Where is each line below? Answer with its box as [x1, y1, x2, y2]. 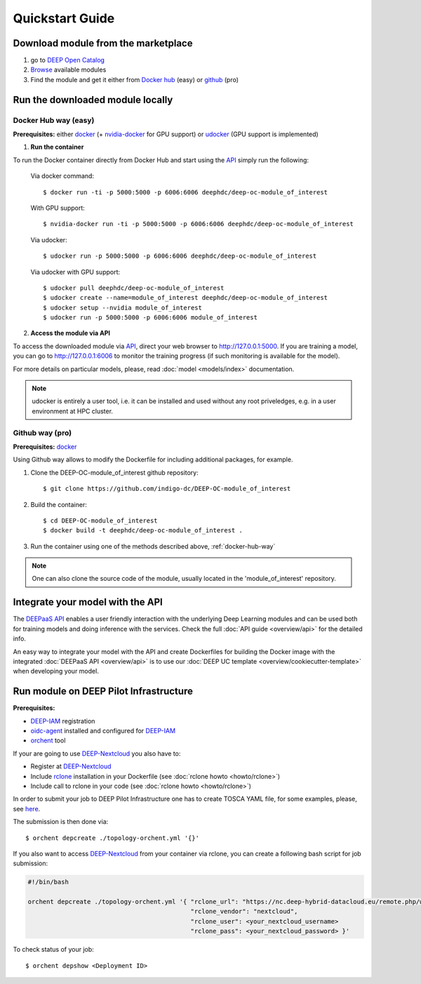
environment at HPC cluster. [32, 407, 114, 415]
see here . [13, 804, 41, 813]
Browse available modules [30, 65, 107, 74]
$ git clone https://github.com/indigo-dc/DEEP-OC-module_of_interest [43, 485, 291, 493]
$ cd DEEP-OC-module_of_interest [43, 516, 158, 525]
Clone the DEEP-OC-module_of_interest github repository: [30, 468, 199, 477]
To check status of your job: [13, 945, 94, 954]
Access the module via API [30, 329, 110, 337]
